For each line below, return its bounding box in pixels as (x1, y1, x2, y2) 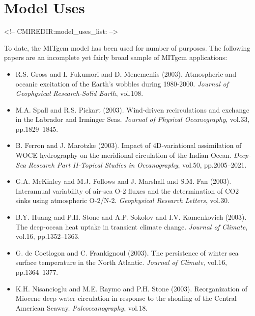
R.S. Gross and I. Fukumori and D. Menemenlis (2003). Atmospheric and (15, 68, 236, 79)
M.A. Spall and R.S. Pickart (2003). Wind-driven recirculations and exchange (15, 104, 250, 115)
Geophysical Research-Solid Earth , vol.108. (15, 88, 143, 98)
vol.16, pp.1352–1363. (15, 231, 80, 241)
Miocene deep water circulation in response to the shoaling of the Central (15, 293, 237, 303)
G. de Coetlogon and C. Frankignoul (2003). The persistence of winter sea (15, 247, 239, 258)
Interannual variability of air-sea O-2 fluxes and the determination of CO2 (15, 185, 239, 196)
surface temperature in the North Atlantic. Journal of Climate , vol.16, (15, 257, 227, 267)
